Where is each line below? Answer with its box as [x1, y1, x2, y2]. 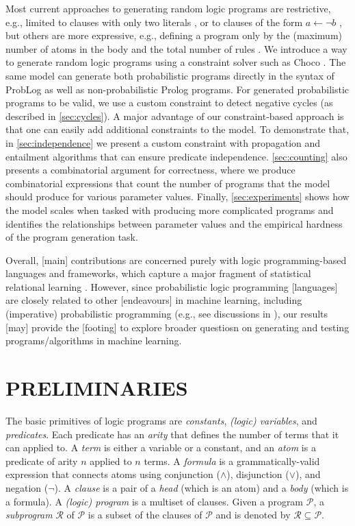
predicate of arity [5, 453, 78, 468]
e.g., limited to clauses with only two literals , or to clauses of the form [5, 14, 303, 29]
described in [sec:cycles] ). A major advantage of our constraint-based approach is [5, 108, 344, 123]
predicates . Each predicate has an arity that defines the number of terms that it [5, 427, 339, 441]
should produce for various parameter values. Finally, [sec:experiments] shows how [5, 189, 350, 204]
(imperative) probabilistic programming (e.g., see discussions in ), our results [5, 307, 328, 321]
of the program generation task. [5, 230, 138, 244]
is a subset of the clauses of [88, 507, 202, 522]
